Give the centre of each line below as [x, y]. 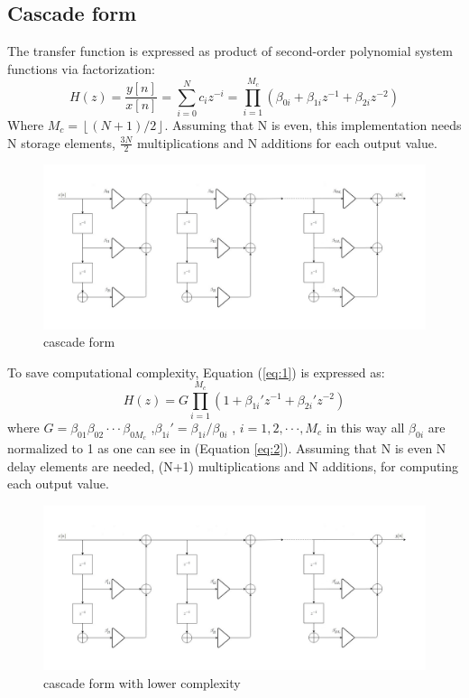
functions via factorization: [81, 68]
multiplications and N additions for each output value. [287, 142]
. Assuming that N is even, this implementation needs [313, 124]
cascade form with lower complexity [142, 682]
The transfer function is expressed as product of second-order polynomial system [230, 51]
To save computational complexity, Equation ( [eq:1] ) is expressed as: [196, 372]
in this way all [365, 427]
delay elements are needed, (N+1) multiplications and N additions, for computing [233, 465]
